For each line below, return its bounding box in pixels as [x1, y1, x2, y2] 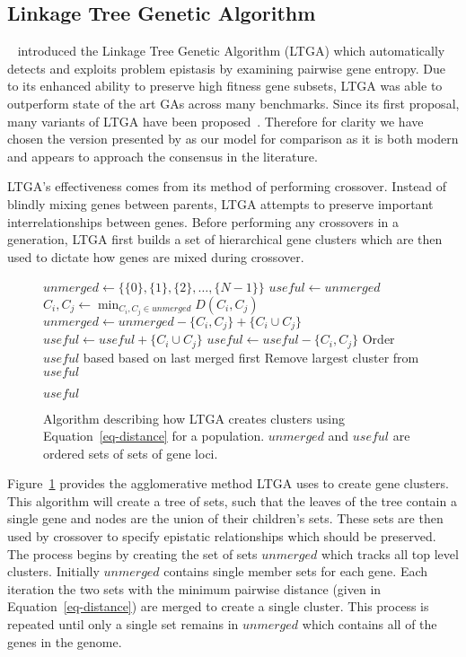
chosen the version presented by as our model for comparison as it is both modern [7, 129, 459, 148]
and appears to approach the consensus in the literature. [7, 146, 318, 165]
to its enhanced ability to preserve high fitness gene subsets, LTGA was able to [7, 76, 443, 95]
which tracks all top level [321, 544, 459, 563]
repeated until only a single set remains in [7, 615, 239, 634]
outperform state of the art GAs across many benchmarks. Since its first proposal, [7, 93, 460, 112]
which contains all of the [302, 615, 437, 634]
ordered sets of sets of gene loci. [43, 443, 218, 462]
